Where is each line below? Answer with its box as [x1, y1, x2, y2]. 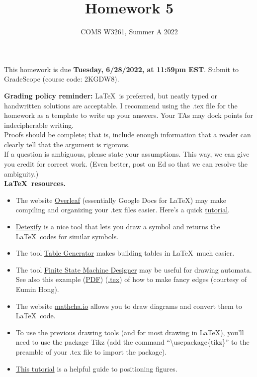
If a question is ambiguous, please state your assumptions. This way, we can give [4, 149, 250, 159]
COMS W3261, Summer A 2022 [81, 26, 178, 37]
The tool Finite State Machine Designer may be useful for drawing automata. [15, 264, 252, 275]
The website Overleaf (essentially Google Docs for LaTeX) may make [15, 194, 226, 205]
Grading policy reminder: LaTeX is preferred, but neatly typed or [4, 90, 218, 100]
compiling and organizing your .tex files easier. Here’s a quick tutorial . [15, 204, 230, 215]
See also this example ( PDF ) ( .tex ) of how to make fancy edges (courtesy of [15, 274, 247, 284]
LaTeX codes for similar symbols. [15, 231, 119, 241]
